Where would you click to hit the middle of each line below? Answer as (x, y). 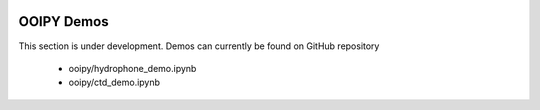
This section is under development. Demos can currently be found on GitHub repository (199, 46)
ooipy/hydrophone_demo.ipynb (132, 68)
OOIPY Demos (63, 21)
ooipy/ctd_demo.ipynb (114, 82)
